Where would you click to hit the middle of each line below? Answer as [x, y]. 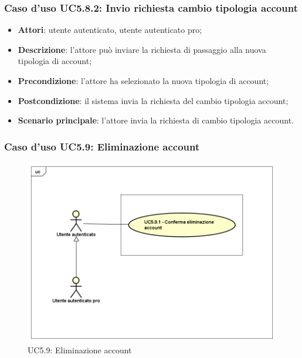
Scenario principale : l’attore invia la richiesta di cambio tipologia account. [156, 120]
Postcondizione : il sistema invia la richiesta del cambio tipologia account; [153, 100]
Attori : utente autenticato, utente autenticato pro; [110, 30]
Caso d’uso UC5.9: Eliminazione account [102, 146]
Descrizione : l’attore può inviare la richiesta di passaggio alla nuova [142, 49]
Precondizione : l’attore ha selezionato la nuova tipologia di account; [143, 81]
